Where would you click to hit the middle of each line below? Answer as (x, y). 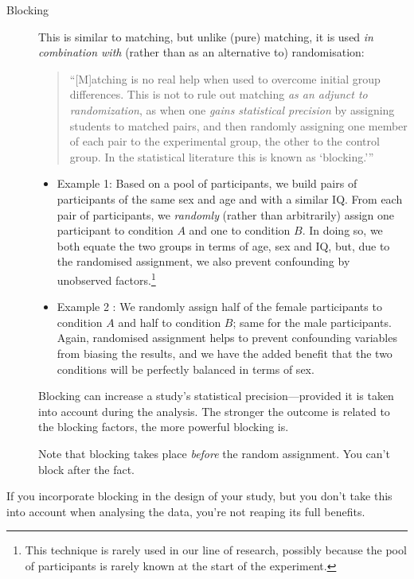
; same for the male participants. (312, 322)
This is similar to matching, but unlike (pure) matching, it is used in (206, 36)
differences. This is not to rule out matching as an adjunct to (219, 94)
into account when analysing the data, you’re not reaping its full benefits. (186, 511)
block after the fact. (86, 469)
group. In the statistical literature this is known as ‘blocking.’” (222, 156)
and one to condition (240, 230)
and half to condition (170, 322)
